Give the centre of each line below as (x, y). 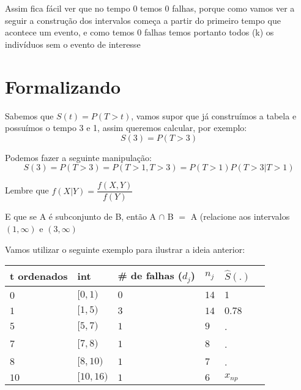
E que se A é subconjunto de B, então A (81, 216)
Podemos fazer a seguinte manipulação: (78, 157)
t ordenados (39, 276)
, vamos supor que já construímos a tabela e (214, 115)
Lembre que (27, 190)
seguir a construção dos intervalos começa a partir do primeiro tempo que (143, 20)
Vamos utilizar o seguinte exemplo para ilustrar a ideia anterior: (125, 249)
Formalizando (63, 86)
